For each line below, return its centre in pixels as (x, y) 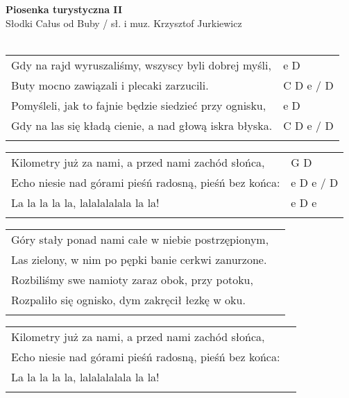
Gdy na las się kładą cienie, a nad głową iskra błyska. (142, 125)
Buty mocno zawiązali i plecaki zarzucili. (110, 85)
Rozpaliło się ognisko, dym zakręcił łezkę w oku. (128, 299)
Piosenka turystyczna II (64, 9)
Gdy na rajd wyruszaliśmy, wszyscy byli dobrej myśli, (141, 65)
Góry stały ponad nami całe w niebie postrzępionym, (140, 239)
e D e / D (315, 182)
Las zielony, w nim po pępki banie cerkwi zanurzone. (139, 259)
